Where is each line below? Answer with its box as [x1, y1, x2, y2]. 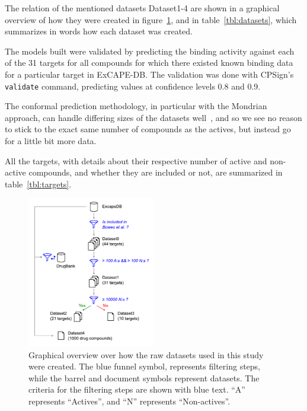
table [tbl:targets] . [5, 177, 72, 190]
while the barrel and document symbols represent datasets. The [28, 371, 260, 384]
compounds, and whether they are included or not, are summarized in [28, 166, 283, 179]
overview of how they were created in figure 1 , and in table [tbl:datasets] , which [5, 13, 297, 26]
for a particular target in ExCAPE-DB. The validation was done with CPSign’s [5, 68, 294, 80]
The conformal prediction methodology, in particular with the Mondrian [5, 100, 267, 112]
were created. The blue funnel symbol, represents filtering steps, [28, 360, 261, 372]
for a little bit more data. [5, 135, 97, 146]
